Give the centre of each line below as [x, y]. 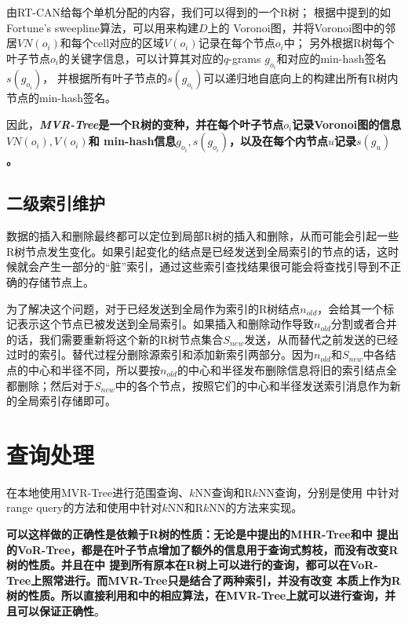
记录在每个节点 [237, 43]
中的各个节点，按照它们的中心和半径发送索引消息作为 [252, 385]
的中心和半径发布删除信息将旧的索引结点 [281, 369]
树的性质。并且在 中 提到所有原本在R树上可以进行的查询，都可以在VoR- [192, 565]
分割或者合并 [364, 324]
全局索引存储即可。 [66, 401]
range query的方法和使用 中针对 [84, 507]
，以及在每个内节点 [279, 141]
